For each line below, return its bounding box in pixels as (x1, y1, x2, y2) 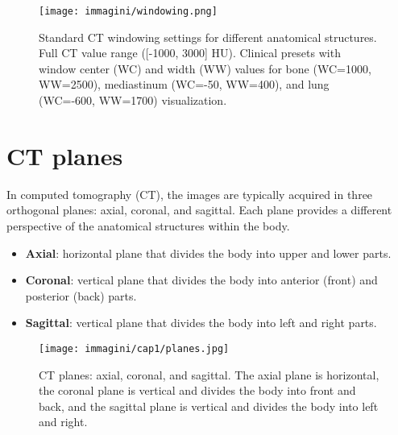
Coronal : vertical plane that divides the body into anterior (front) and (25, 271, 378, 288)
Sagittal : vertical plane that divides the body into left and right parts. (25, 314, 377, 331)
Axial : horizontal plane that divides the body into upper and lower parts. (25, 244, 392, 261)
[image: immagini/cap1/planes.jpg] (39, 342, 230, 354)
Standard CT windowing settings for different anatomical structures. (39, 28, 377, 45)
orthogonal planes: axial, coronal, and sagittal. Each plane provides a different (6, 201, 392, 218)
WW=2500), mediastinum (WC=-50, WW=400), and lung (39, 76, 330, 93)
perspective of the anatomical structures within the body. (6, 217, 290, 234)
